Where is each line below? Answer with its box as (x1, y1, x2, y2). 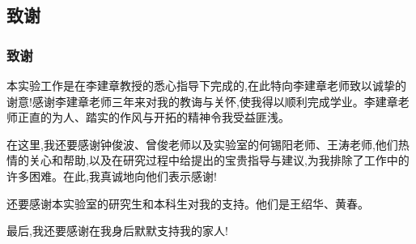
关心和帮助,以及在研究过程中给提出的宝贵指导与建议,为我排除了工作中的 (28, 152, 410, 169)
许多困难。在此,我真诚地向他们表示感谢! (6, 167, 217, 184)
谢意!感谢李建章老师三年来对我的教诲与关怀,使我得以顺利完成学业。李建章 (6, 92, 398, 109)
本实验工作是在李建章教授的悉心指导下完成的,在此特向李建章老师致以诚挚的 (6, 77, 406, 93)
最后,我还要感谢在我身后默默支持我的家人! (6, 222, 228, 239)
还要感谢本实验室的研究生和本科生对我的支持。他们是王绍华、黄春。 (6, 195, 369, 212)
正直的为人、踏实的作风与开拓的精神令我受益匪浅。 (17, 109, 290, 126)
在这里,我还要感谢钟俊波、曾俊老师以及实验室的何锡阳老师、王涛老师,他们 (6, 135, 398, 152)
